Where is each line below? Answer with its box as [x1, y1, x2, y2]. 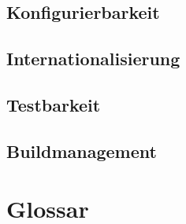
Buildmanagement [6, 138, 157, 163]
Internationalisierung [6, 46, 180, 71]
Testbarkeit [6, 92, 101, 116]
